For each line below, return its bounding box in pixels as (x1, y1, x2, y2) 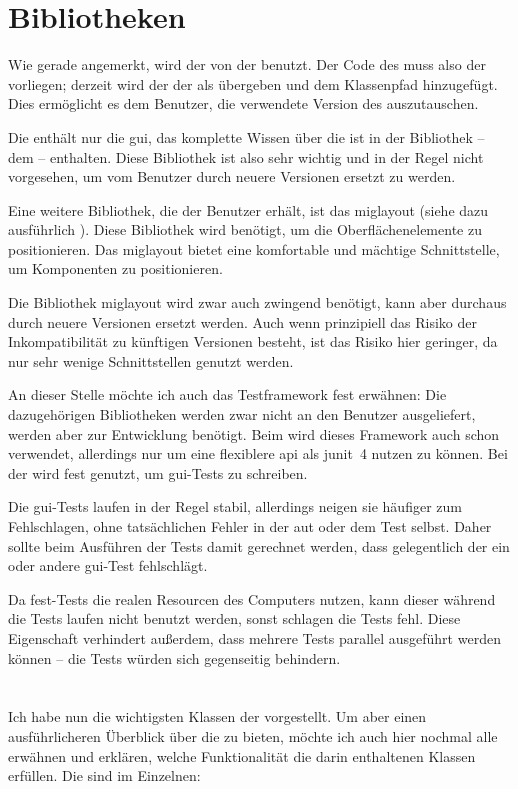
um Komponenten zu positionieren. (8, 258, 223, 279)
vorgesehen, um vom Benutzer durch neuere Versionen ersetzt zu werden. (8, 166, 456, 187)
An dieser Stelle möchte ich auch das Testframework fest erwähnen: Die (8, 384, 447, 405)
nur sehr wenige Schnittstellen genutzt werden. (8, 350, 294, 371)
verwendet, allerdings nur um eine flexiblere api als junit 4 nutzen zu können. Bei (8, 443, 508, 464)
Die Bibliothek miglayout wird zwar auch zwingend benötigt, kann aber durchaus (8, 292, 507, 313)
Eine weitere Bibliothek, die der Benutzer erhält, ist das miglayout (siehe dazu (8, 199, 489, 220)
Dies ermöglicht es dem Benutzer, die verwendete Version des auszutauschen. (8, 93, 479, 114)
